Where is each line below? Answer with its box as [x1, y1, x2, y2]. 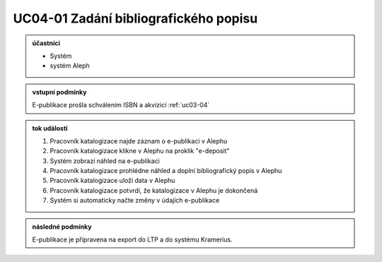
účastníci [32, 39, 60, 47]
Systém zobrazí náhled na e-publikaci [50, 156, 161, 165]
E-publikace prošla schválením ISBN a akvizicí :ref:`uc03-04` [32, 101, 210, 109]
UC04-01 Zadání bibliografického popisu [13, 11, 258, 26]
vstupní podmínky [32, 88, 87, 96]
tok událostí [32, 124, 68, 132]
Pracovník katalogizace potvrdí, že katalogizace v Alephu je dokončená [50, 186, 258, 194]
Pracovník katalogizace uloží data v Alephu [50, 177, 175, 185]
